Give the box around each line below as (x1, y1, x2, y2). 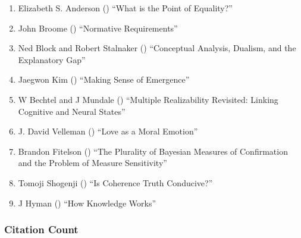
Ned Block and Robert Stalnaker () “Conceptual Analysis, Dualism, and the (18, 42, 296, 54)
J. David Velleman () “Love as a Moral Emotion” (18, 125, 198, 137)
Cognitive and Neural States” (18, 105, 126, 117)
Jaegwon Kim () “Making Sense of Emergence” (18, 73, 190, 86)
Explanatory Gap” (18, 53, 86, 65)
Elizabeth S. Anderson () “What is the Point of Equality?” (18, 2, 233, 14)
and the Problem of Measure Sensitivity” (18, 156, 167, 169)
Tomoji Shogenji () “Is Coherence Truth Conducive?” (18, 176, 213, 189)
